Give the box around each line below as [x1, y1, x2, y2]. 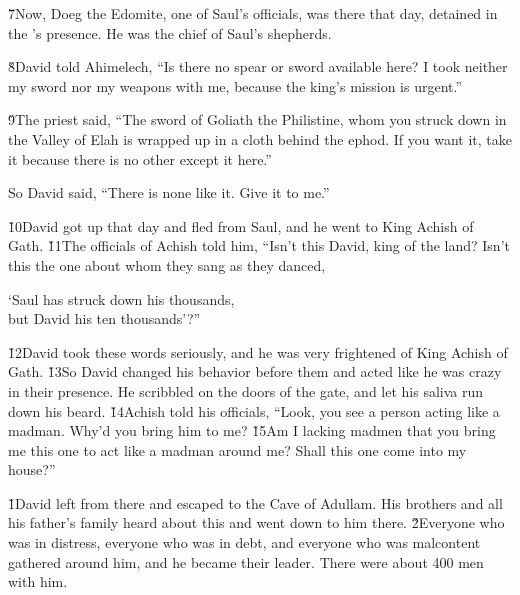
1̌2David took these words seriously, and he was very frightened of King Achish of [8, 341, 508, 362]
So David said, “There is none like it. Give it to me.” [8, 182, 330, 203]
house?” [8, 459, 56, 480]
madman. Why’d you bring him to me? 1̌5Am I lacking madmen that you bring [8, 420, 496, 441]
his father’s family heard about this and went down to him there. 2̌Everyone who [8, 512, 505, 533]
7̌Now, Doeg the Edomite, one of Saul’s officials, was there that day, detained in [8, 3, 498, 23]
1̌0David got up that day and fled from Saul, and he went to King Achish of [8, 215, 474, 236]
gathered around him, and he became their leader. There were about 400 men [8, 551, 484, 572]
